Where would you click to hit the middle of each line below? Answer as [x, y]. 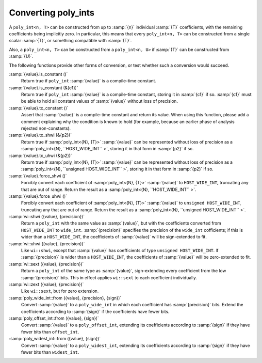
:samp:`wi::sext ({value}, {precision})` [46, 264]
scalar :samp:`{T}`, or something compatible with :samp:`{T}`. [70, 41]
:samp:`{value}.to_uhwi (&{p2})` [41, 156]
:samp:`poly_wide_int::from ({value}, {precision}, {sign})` [65, 298]
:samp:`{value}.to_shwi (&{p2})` [41, 135]
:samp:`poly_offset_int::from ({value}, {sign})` [54, 318]
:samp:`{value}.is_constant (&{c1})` [44, 88]
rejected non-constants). [46, 128]
